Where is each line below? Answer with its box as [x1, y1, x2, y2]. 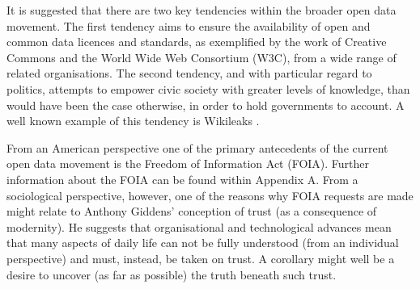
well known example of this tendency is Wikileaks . [6, 112, 260, 129]
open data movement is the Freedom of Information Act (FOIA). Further [6, 155, 370, 172]
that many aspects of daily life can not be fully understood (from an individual [6, 234, 399, 251]
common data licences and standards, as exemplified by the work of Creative [6, 33, 387, 50]
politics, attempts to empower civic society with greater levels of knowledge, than [6, 80, 410, 97]
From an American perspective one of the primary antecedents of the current [6, 139, 388, 156]
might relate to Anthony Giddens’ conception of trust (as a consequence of [6, 203, 377, 220]
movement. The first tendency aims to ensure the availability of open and [6, 17, 371, 34]
